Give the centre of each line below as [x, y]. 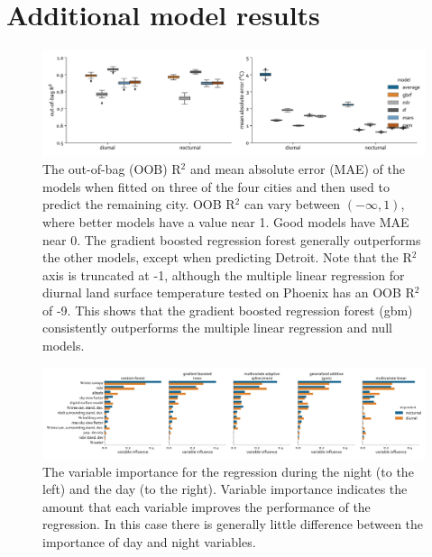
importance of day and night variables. [149, 542]
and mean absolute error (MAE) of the [297, 169]
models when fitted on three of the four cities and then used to [216, 186]
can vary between [292, 204]
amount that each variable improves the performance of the [207, 506]
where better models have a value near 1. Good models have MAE [226, 221]
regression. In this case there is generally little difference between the [233, 524]
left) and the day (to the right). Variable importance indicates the [225, 489]
